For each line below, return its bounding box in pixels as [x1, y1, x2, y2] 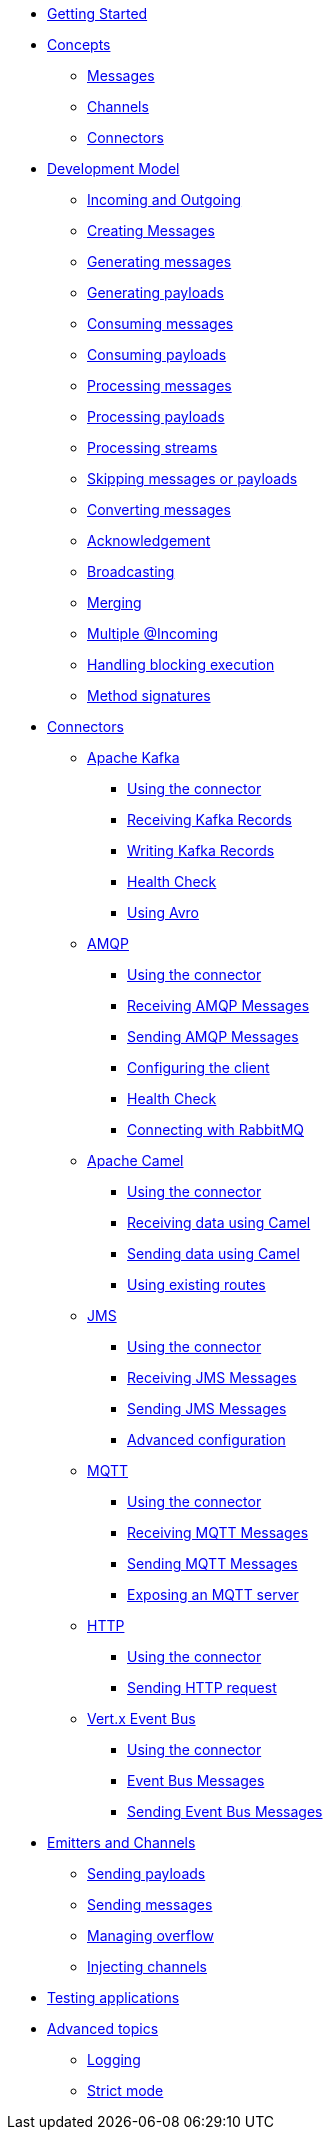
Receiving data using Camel [127, 1214, 311, 1231]
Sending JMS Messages [127, 1400, 287, 1417]
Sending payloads [87, 1865, 206, 1882]
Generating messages [87, 253, 232, 270]
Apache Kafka [87, 749, 180, 766]
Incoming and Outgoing [87, 191, 242, 208]
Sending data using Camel [127, 1245, 300, 1262]
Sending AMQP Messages [127, 1028, 299, 1045]
